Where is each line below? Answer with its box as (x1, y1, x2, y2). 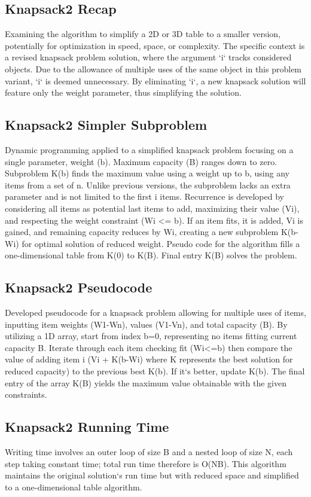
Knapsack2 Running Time (5, 417, 169, 436)
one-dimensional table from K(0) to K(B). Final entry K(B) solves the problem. (5, 249, 297, 261)
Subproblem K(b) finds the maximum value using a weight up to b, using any (5, 167, 289, 179)
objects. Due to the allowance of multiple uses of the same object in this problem (5, 62, 302, 75)
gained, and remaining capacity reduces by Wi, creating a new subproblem (5, 225, 279, 238)
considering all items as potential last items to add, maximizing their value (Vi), (5, 202, 300, 214)
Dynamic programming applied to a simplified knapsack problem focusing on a (5, 143, 294, 155)
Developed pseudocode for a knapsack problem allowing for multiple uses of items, (5, 306, 306, 319)
